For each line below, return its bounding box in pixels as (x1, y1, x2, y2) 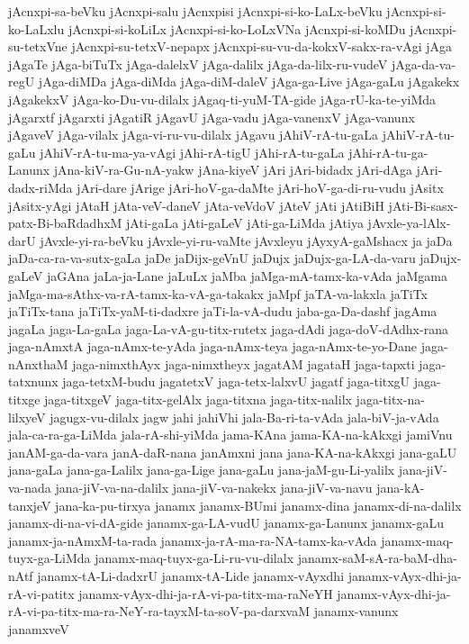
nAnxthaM (8, 354, 68, 373)
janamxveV (8, 619, 69, 638)
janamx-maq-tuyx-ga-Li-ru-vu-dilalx (95, 549, 294, 567)
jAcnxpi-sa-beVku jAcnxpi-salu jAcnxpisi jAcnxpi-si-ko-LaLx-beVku (8, 2, 383, 20)
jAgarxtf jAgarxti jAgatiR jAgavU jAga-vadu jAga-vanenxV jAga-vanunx (8, 107, 415, 126)
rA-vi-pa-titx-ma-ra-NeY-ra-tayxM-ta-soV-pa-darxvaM (8, 602, 311, 621)
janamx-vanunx (313, 602, 399, 621)
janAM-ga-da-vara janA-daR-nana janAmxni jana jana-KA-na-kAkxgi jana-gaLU (8, 442, 457, 461)
